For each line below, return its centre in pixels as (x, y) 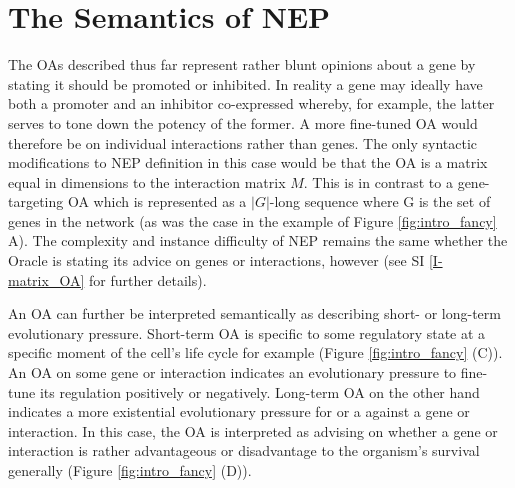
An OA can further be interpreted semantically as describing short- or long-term (254, 313)
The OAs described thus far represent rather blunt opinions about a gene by (242, 64)
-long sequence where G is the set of (380, 201)
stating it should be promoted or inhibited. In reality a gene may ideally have (245, 83)
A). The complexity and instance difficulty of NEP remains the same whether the (258, 240)
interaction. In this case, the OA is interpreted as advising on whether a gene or (253, 430)
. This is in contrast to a (378, 181)
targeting (36, 201)
